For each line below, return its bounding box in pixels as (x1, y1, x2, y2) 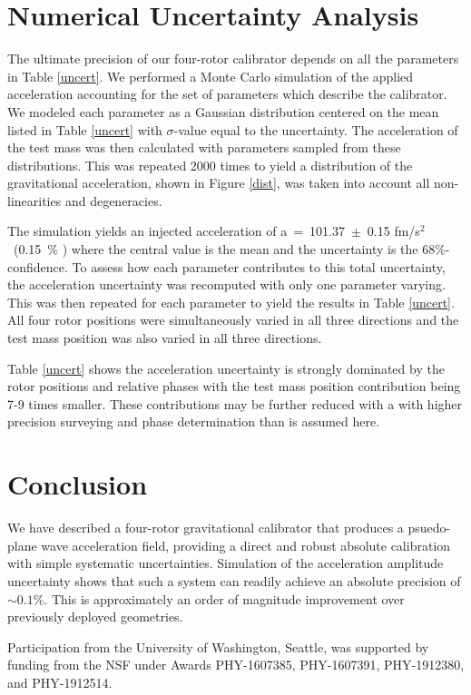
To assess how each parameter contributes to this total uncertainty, (72, 257, 446, 276)
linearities (7, 191, 62, 210)
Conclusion (7, 465, 148, 503)
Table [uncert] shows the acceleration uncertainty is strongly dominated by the (7, 358, 445, 377)
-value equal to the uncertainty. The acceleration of (173, 120, 458, 139)
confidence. (7, 257, 68, 276)
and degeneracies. (64, 191, 162, 210)
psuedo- (407, 518, 451, 537)
